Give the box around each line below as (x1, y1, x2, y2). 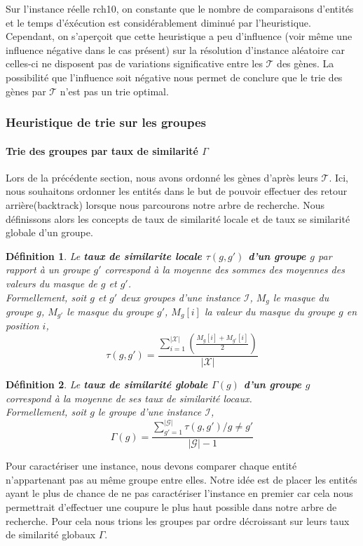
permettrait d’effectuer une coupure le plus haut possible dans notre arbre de (6, 499, 337, 514)
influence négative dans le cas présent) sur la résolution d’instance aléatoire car (6, 42, 345, 57)
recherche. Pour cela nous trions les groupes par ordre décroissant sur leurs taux (6, 513, 350, 528)
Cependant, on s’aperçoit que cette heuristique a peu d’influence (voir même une (6, 29, 352, 43)
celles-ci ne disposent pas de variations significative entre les (6, 56, 263, 71)
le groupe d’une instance (97, 404, 202, 419)
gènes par (6, 83, 46, 98)
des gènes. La (277, 56, 334, 71)
